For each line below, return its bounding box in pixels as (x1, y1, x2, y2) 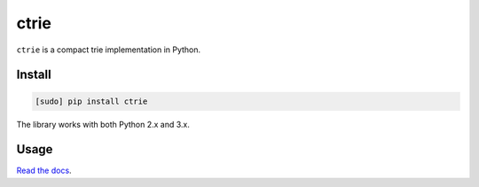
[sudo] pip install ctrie (35, 96, 148, 106)
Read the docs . (16, 165, 72, 176)
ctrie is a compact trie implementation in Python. (16, 44, 201, 55)
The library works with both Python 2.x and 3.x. (16, 119, 191, 129)
